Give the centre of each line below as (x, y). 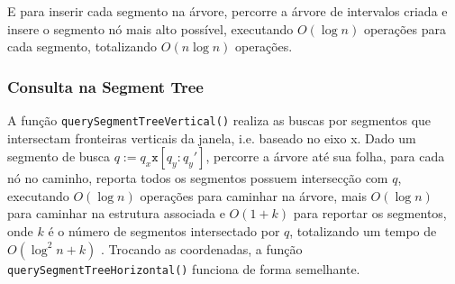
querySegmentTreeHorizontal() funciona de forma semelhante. (184, 268)
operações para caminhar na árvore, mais (253, 195)
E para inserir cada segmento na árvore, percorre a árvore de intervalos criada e (227, 11)
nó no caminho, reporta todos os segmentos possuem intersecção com (198, 178)
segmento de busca (59, 156)
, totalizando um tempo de (363, 231)
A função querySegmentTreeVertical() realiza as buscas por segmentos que (219, 120)
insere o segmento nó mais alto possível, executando (150, 28)
